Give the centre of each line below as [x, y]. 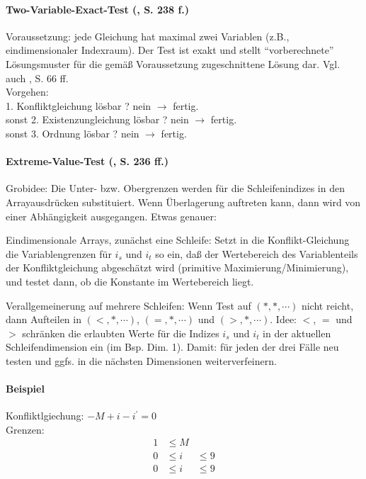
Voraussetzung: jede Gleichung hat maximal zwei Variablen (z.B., [148, 36]
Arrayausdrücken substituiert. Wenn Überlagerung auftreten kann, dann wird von [183, 202]
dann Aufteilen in [44, 319]
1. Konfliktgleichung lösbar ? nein [79, 105]
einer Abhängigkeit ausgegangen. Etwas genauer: [111, 216]
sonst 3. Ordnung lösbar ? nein [73, 133]
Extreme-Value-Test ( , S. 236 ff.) [87, 161]
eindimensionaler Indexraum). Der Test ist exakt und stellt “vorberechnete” [170, 50]
